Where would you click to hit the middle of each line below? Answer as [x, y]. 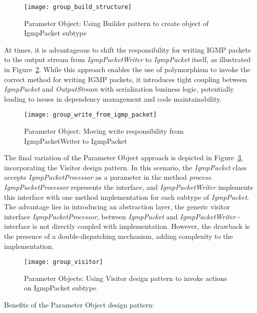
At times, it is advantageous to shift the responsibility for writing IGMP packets [127, 49]
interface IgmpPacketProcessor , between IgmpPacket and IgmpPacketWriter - [122, 216]
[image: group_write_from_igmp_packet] [90, 115]
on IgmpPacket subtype [60, 288]
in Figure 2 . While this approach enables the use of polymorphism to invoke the [127, 69]
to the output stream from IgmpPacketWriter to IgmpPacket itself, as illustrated [127, 59]
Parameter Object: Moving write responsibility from [104, 131]
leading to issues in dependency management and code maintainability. [113, 98]
